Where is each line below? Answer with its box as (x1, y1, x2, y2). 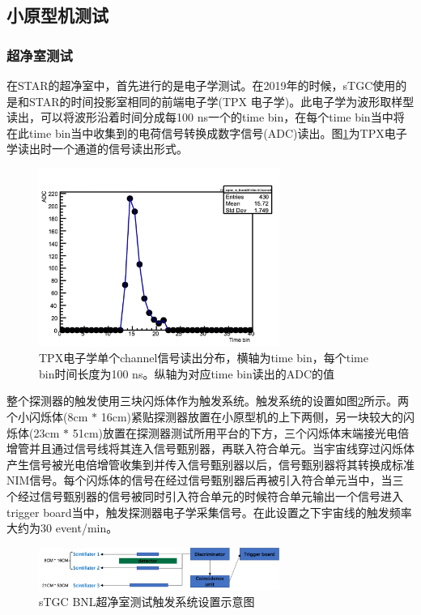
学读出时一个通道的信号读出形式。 (6, 140, 188, 157)
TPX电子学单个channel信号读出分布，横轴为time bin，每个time (39, 349, 368, 366)
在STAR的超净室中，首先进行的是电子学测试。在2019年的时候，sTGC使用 (6, 77, 396, 93)
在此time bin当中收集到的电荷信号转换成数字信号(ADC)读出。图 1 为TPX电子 (6, 124, 407, 141)
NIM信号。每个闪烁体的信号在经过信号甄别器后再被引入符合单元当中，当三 (6, 472, 404, 489)
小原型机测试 (6, 2, 108, 28)
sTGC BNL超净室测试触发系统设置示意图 (39, 593, 255, 610)
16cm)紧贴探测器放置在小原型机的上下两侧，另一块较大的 (100, 408, 403, 425)
